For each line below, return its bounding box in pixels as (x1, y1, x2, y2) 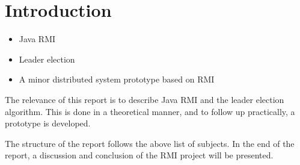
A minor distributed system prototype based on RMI (19, 73, 215, 86)
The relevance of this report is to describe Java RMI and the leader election (5, 93, 284, 105)
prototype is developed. (5, 117, 91, 129)
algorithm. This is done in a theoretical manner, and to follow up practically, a (5, 105, 295, 117)
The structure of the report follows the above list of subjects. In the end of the (5, 137, 295, 149)
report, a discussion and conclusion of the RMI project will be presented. (5, 149, 274, 161)
